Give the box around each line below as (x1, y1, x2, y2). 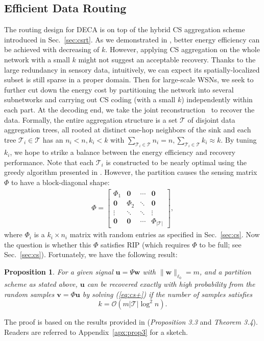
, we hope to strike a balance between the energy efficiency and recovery (10, 147, 236, 157)
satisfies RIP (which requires (100, 239, 190, 249)
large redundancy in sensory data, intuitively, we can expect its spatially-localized (4, 64, 260, 75)
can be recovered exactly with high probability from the (87, 279, 255, 289)
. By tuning (221, 134, 257, 145)
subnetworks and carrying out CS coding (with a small (4, 94, 176, 105)
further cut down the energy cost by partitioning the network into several (4, 84, 234, 95)
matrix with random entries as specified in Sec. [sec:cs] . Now (69, 229, 260, 240)
